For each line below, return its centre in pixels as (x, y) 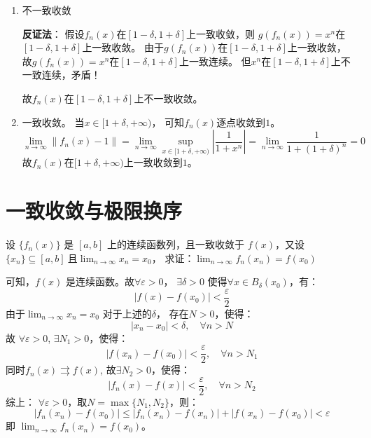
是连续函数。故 (100, 281)
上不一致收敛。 (168, 98)
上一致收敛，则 (221, 33)
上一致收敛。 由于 (123, 47)
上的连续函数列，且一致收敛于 (176, 244)
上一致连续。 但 (215, 61)
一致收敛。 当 (53, 122)
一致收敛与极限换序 (94, 211)
